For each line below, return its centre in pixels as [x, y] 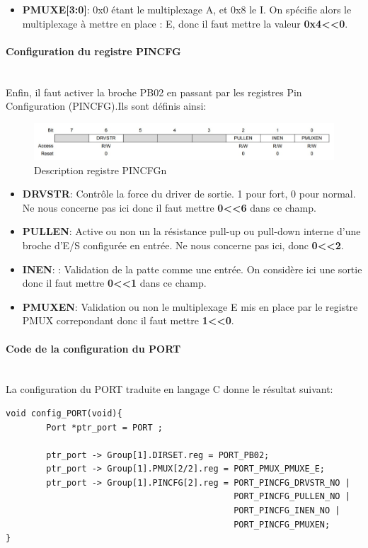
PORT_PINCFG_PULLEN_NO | [292, 497]
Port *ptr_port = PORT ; [104, 427]
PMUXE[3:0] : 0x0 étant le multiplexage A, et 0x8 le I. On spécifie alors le [187, 9]
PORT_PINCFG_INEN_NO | [287, 511]
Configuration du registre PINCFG [93, 51]
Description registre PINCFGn [100, 170]
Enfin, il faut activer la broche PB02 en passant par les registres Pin [154, 92]
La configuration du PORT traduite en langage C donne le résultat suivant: [169, 389]
